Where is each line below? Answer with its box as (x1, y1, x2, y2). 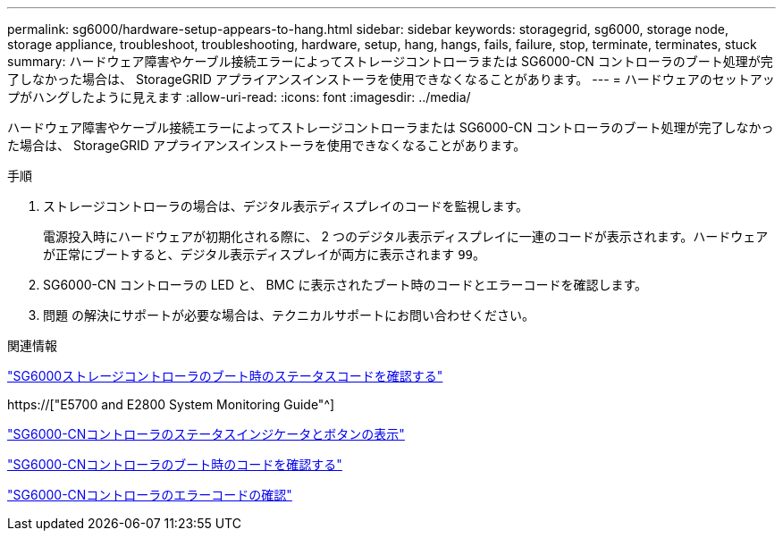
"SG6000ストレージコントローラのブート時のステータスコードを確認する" (7, 368, 443, 383)
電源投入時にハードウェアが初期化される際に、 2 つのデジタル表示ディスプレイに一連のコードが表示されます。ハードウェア (43, 229, 769, 244)
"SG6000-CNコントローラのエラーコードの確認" (7, 487, 292, 502)
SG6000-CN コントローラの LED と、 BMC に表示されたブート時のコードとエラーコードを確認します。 (43, 277, 648, 292)
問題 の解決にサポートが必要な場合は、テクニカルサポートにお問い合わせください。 (43, 307, 535, 323)
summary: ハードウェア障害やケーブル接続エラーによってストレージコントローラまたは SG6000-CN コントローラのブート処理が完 (7, 54, 773, 69)
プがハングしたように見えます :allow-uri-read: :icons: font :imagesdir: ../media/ (7, 89, 471, 105)
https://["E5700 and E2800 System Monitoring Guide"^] (7, 397, 335, 412)
